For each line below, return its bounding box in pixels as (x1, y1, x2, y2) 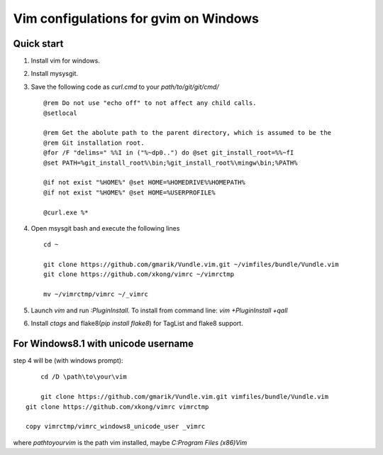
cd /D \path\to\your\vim (40, 373, 127, 381)
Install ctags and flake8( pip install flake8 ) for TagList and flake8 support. (30, 319, 244, 328)
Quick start (13, 38, 64, 50)
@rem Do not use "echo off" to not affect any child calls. (43, 99, 257, 107)
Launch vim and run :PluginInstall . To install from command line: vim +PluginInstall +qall (30, 306, 288, 314)
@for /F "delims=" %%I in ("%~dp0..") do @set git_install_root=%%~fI (43, 149, 294, 157)
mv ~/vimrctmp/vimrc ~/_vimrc (43, 290, 149, 298)
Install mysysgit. (30, 70, 78, 78)
